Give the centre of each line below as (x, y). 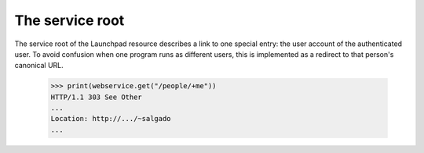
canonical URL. (39, 66)
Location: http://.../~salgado (111, 119)
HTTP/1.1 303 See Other (97, 97)
